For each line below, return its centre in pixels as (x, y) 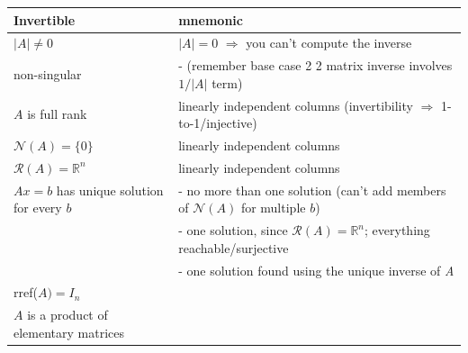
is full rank (57, 114)
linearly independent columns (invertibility (296, 105)
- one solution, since (233, 230)
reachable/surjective (234, 247)
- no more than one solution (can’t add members (312, 190)
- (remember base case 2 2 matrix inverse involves (315, 65)
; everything (397, 230)
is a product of (67, 315)
